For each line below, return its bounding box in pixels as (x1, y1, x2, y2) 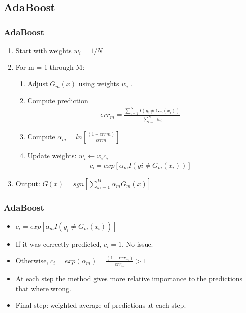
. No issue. (121, 238, 153, 249)
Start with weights (15, 45, 72, 55)
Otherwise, (15, 255, 49, 265)
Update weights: (27, 150, 77, 161)
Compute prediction (27, 95, 88, 105)
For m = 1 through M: (15, 62, 85, 72)
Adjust (27, 78, 48, 89)
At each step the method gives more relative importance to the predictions (15, 273, 243, 284)
